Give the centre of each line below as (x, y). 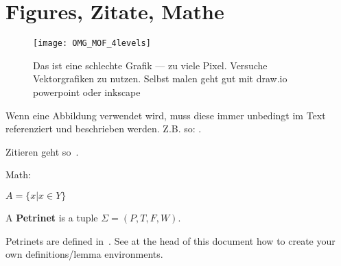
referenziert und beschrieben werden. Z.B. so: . (104, 129)
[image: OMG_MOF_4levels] (92, 44)
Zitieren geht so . (42, 151)
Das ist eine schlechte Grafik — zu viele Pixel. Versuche (150, 65)
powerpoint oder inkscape (87, 92)
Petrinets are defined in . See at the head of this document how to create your (170, 240)
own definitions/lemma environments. (84, 254)
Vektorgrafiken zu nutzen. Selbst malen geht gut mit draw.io (160, 78)
